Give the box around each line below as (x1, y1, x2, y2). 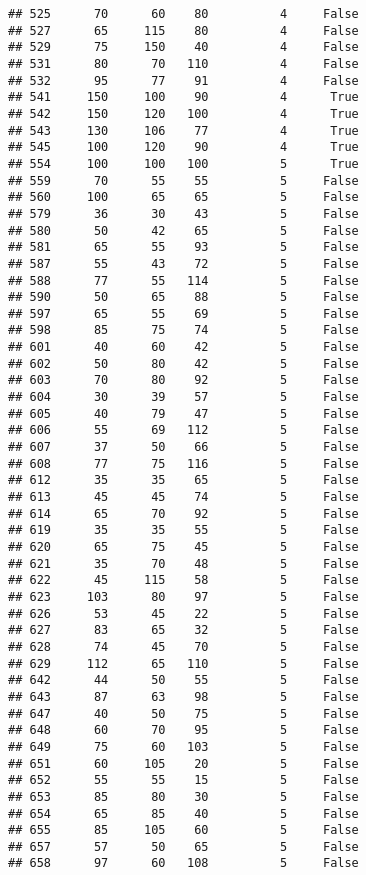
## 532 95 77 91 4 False (8, 73, 359, 88)
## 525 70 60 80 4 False (8, 7, 359, 21)
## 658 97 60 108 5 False (8, 856, 359, 871)
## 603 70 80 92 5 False (8, 373, 359, 388)
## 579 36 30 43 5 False (8, 206, 359, 221)
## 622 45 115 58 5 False (8, 573, 359, 588)
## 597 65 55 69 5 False (8, 306, 359, 321)
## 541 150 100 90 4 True (8, 90, 359, 105)
